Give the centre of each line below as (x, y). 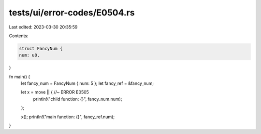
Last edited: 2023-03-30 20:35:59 (43, 27)
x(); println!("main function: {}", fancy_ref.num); (68, 117)
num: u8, (29, 55)
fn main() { (20, 77)
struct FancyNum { (41, 48)
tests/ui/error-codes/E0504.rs (72, 13)
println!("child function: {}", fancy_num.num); (78, 99)
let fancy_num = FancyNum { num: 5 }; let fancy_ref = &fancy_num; (87, 83)
